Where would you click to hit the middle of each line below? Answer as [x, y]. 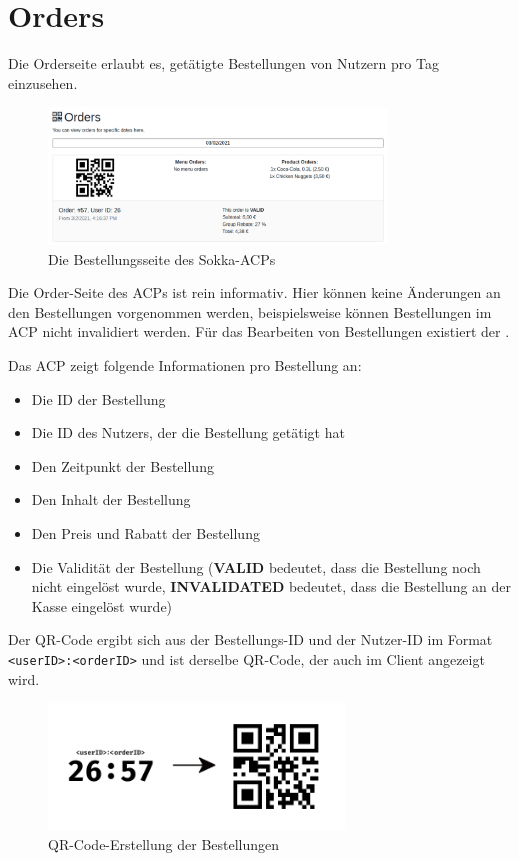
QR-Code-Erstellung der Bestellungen [164, 844]
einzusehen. [43, 82]
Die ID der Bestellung [98, 398]
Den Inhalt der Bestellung [111, 499]
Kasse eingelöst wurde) [102, 605]
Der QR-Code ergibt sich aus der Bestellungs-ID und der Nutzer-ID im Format [250, 639]
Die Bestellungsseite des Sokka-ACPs [162, 258]
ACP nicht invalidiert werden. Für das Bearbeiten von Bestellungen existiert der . [259, 331]
